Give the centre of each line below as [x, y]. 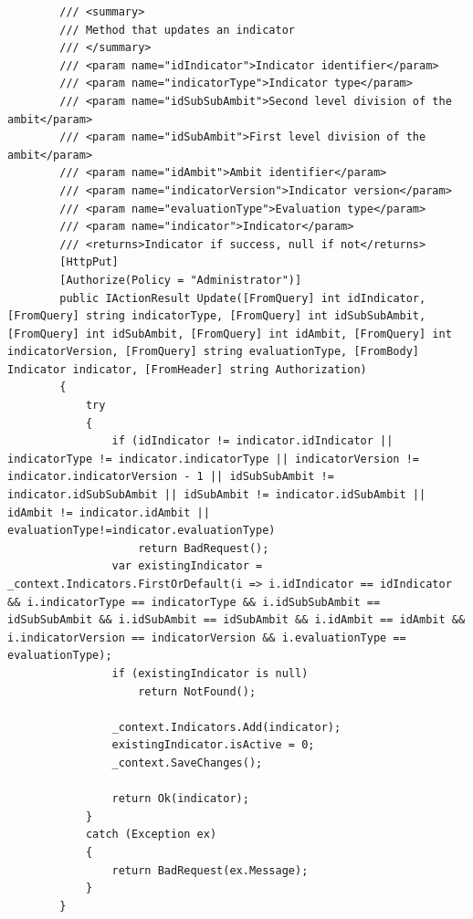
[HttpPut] [89, 262]
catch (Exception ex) [151, 835]
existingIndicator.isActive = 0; [213, 745]
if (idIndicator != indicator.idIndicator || [252, 441]
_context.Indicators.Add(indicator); [226, 727]
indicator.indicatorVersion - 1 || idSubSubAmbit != [171, 477]
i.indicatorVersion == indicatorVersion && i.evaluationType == [207, 637]
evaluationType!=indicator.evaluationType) [142, 531]
